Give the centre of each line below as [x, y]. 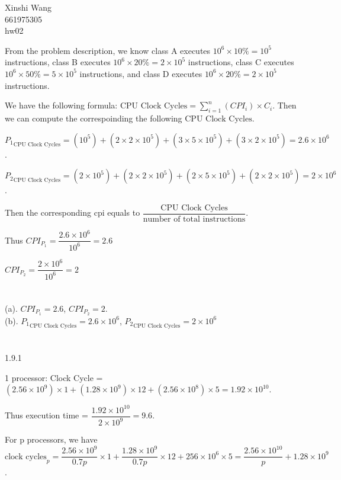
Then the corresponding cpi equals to [73, 212]
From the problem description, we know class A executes [108, 50]
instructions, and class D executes [141, 73]
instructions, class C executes [241, 62]
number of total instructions [194, 219]
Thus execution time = [46, 415]
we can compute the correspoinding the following [94, 118]
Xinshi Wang [28, 7]
